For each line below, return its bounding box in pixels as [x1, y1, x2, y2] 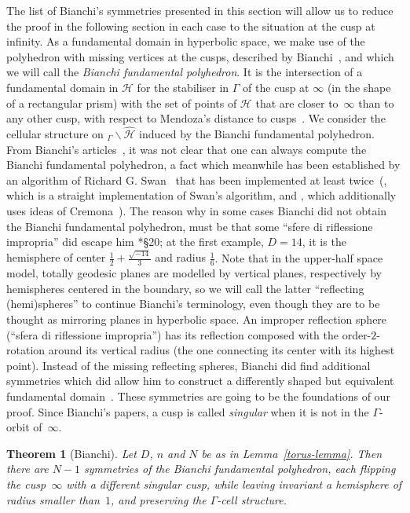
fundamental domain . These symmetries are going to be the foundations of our [6, 388, 390, 404]
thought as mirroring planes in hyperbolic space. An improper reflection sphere [6, 311, 387, 328]
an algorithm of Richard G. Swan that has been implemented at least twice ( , [6, 171, 387, 188]
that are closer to [255, 94, 339, 111]
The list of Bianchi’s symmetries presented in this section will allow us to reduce [6, 2, 394, 18]
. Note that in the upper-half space [214, 249, 383, 266]
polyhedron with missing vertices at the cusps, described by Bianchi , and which [6, 48, 394, 64]
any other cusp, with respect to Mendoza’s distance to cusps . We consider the [6, 110, 386, 126]
